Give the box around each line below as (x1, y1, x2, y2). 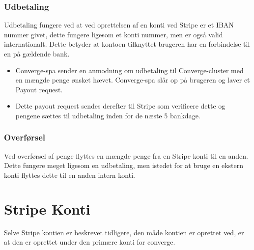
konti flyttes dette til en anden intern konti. (4, 169, 135, 180)
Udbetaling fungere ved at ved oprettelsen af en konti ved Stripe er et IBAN (4, 20, 234, 30)
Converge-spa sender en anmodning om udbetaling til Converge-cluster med (15, 65, 244, 75)
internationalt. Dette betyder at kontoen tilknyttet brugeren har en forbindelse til (4, 39, 250, 49)
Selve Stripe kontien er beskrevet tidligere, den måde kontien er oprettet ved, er (4, 227, 244, 237)
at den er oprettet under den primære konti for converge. (4, 237, 175, 247)
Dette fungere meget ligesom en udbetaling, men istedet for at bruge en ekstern (4, 160, 244, 170)
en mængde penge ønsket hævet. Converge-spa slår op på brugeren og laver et (15, 75, 250, 85)
